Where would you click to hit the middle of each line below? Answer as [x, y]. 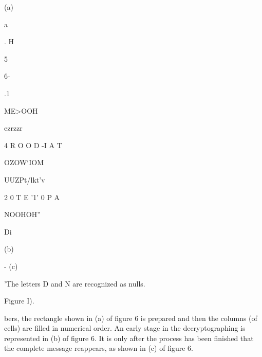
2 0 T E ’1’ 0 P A [32, 197]
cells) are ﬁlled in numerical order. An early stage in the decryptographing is [125, 328]
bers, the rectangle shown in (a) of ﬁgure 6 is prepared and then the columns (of [131, 318]
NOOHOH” [22, 214]
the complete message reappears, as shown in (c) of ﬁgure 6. [99, 348]
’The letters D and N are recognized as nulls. [75, 283]
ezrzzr [13, 128]
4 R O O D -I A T [33, 145]
